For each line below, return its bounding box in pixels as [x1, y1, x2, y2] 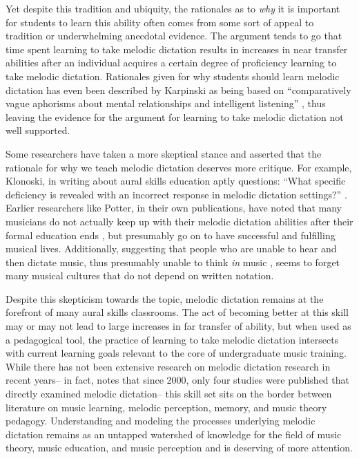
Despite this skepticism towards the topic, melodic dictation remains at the [6, 291, 324, 306]
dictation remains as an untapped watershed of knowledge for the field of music [6, 427, 342, 441]
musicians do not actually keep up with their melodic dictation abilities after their [6, 214, 353, 228]
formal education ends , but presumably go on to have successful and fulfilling [6, 227, 336, 242]
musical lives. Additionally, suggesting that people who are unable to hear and [6, 241, 337, 256]
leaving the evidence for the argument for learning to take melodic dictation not [6, 109, 344, 124]
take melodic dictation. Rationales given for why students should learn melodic [6, 68, 340, 83]
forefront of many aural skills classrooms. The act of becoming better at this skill [6, 305, 349, 319]
